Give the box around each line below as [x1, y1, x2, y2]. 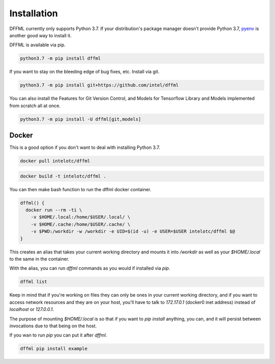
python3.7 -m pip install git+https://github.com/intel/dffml [20, 82, 179, 88]
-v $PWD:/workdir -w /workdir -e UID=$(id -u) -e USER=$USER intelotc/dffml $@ [31, 228, 235, 235]
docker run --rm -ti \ [25, 207, 82, 213]
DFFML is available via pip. [9, 42, 66, 48]
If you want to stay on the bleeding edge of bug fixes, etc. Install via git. [9, 69, 160, 75]
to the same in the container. [9, 256, 70, 262]
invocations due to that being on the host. [9, 323, 97, 329]
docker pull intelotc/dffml [20, 158, 90, 164]
